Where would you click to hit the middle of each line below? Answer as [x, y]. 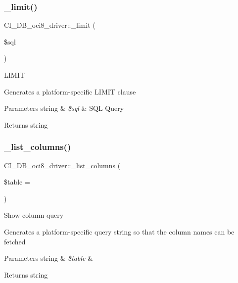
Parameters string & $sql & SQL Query [64, 108]
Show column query [34, 215]
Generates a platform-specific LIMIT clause [70, 91]
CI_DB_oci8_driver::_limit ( [50, 25]
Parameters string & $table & [49, 258]
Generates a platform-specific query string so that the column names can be [119, 231]
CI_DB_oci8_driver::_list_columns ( [62, 165]
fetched [15, 241]
